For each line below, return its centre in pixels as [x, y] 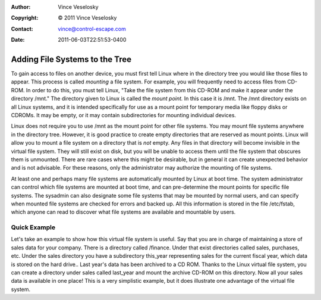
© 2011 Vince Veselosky [87, 18]
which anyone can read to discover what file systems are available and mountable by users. [123, 212]
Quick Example [33, 227]
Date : [18, 40]
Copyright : [25, 18]
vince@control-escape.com [92, 29]
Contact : [22, 29]
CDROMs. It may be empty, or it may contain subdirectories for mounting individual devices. [124, 115]
